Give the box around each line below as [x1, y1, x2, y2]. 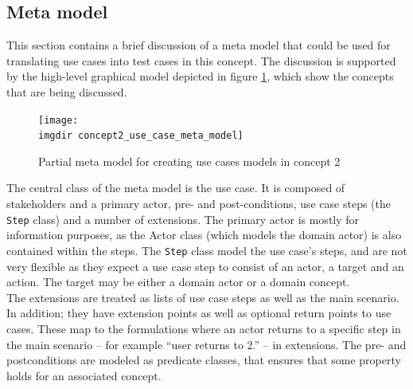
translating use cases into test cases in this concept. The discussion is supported [6, 52, 396, 69]
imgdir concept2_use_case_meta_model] [38, 130, 244, 142]
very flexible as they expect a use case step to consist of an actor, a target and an [6, 257, 404, 274]
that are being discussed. [6, 83, 127, 100]
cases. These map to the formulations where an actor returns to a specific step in [6, 320, 401, 336]
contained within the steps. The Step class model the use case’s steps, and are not [6, 242, 407, 258]
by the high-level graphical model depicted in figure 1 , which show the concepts [6, 68, 394, 84]
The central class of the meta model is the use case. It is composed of [6, 179, 345, 196]
